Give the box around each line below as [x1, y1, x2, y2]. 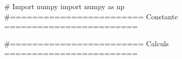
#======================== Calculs [4, 38, 169, 48]
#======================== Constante [4, 11, 178, 21]
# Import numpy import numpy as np [4, 1, 125, 11]
